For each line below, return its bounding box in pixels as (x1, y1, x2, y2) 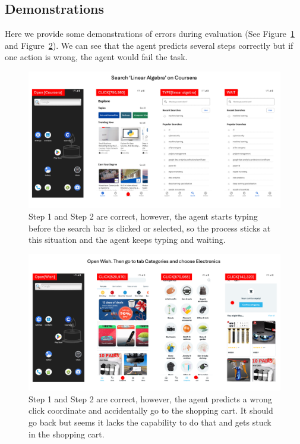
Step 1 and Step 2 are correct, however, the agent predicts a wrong (29, 392, 272, 405)
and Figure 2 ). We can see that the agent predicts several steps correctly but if (5, 39, 293, 51)
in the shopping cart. (29, 427, 105, 440)
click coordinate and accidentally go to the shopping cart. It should (29, 404, 273, 417)
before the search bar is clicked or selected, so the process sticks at (29, 221, 271, 234)
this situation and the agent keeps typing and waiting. (29, 233, 226, 246)
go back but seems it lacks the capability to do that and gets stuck (29, 415, 271, 428)
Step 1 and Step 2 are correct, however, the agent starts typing (29, 210, 258, 222)
